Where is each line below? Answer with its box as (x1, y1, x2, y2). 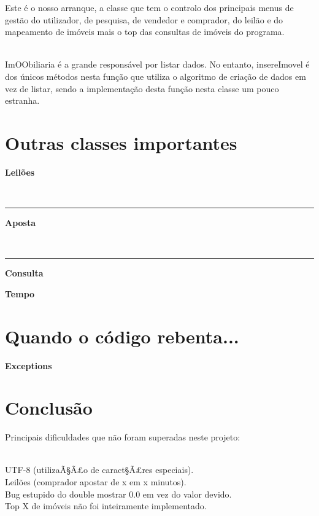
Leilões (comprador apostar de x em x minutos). (5, 475, 186, 488)
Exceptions (5, 359, 52, 372)
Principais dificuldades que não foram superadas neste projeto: (5, 431, 240, 444)
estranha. (5, 94, 40, 107)
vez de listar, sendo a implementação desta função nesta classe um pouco (5, 82, 279, 95)
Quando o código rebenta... (5, 323, 239, 348)
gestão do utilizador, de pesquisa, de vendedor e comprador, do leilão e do (5, 13, 283, 26)
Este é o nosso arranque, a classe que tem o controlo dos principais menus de (5, 1, 294, 14)
